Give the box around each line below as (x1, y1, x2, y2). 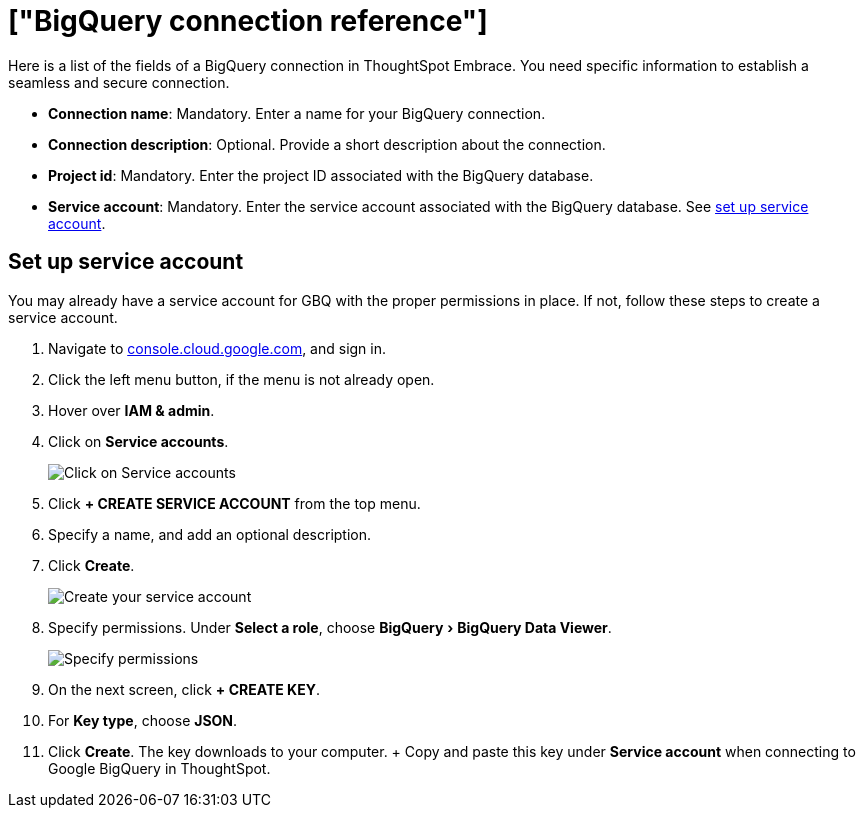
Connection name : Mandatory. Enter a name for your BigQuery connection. (48, 104, 546, 122)
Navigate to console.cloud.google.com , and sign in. (48, 339, 387, 357)
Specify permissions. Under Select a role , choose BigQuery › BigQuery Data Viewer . (48, 618, 612, 636)
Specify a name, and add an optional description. (48, 525, 372, 543)
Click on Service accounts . (48, 432, 229, 450)
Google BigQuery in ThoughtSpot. (48, 759, 271, 777)
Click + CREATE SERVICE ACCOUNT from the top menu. (48, 494, 421, 512)
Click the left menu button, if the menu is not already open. (48, 370, 435, 388)
